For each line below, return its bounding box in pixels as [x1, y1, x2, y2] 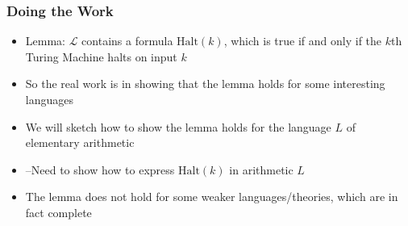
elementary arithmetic [25, 134, 135, 151]
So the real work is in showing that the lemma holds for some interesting [25, 75, 385, 92]
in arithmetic [229, 161, 294, 178]
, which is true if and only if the [223, 32, 382, 49]
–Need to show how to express [25, 161, 175, 178]
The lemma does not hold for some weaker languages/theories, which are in [25, 188, 398, 205]
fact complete [25, 203, 92, 220]
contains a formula [81, 32, 173, 49]
